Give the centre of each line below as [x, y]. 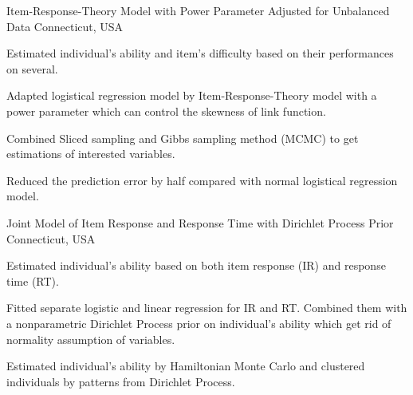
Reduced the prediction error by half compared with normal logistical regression [202, 180]
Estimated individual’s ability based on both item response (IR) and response [196, 265]
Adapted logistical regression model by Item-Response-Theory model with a [192, 95]
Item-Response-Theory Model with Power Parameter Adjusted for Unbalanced [198, 10]
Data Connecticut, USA [65, 26]
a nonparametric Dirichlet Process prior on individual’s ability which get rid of [199, 323]
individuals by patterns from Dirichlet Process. [121, 381]
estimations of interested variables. [91, 154]
